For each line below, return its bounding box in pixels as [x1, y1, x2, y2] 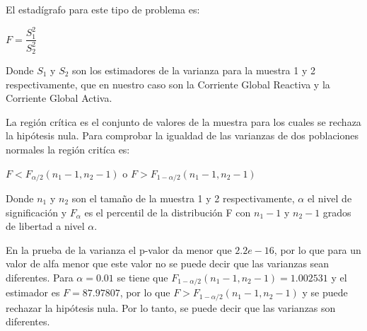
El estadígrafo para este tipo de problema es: [6, 2, 200, 16]
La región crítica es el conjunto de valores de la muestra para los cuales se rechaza [6, 114, 361, 129]
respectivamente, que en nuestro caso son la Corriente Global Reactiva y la [6, 76, 330, 91]
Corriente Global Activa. [6, 91, 112, 105]
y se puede [302, 285, 348, 300]
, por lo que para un [274, 242, 361, 257]
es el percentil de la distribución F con [84, 204, 251, 219]
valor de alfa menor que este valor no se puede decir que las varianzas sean [6, 256, 330, 271]
